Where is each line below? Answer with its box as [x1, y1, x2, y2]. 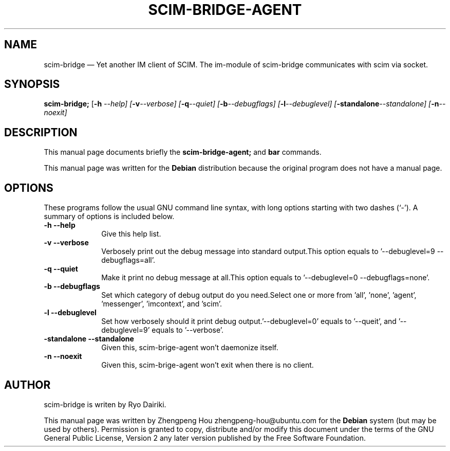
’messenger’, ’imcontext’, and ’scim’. [101, 299, 222, 309]
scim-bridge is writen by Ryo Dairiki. [44, 400, 166, 409]
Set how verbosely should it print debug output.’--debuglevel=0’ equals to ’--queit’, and [101, 317, 397, 326]
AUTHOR [4, 378, 51, 391]
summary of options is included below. [44, 212, 175, 221]
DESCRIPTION [4, 125, 78, 139]
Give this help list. [101, 229, 161, 239]
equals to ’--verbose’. [152, 326, 224, 335]
